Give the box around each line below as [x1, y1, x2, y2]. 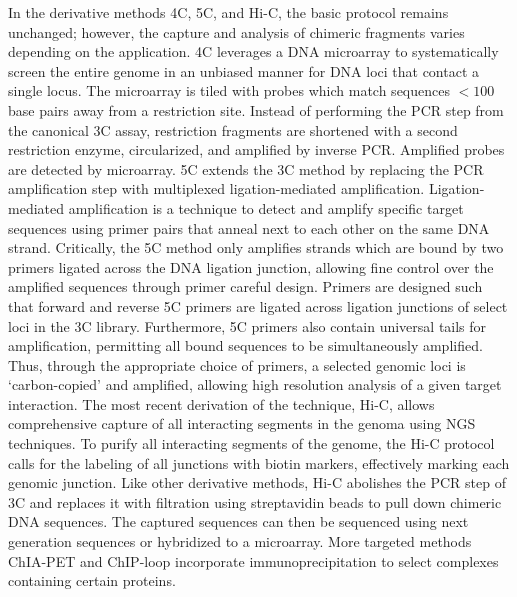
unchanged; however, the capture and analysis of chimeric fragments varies [8, 21, 465, 42]
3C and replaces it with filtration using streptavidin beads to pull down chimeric [8, 491, 502, 512]
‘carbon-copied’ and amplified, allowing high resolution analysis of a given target [8, 374, 502, 395]
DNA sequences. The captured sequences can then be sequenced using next [8, 511, 469, 532]
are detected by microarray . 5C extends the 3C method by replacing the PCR [8, 158, 484, 179]
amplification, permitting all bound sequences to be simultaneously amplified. [8, 335, 483, 356]
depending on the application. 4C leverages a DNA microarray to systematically [8, 41, 499, 62]
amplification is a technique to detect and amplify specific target [68, 197, 464, 218]
